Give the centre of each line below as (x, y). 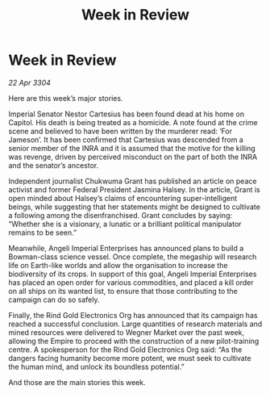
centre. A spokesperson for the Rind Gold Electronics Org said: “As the (125, 350)
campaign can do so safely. (54, 300)
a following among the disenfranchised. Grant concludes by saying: (120, 215)
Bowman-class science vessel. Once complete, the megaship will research (133, 257)
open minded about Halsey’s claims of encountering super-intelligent (123, 198)
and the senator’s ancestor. (54, 165)
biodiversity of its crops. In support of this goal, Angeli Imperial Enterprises (133, 274)
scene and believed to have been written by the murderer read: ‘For (120, 131)
